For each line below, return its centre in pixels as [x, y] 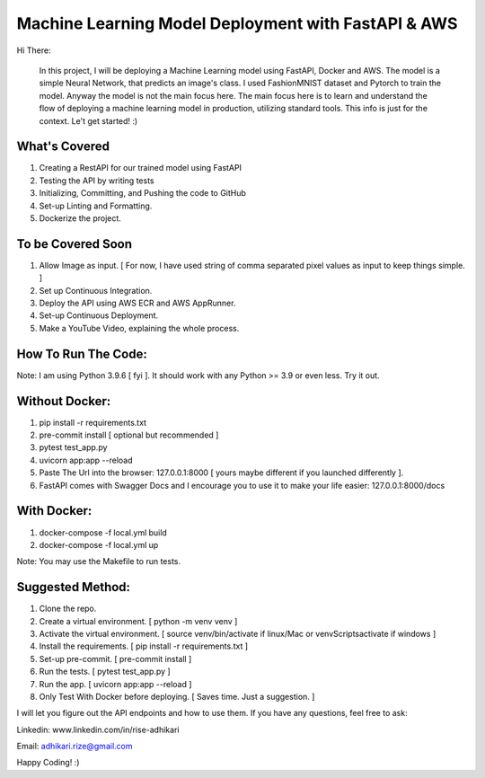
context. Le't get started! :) [88, 120]
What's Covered [63, 147]
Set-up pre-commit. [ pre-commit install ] [115, 659]
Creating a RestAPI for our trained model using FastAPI [141, 168]
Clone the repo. [68, 609]
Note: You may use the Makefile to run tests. [99, 561]
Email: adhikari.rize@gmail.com [75, 747]
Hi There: [34, 50]
